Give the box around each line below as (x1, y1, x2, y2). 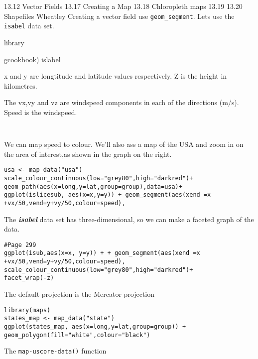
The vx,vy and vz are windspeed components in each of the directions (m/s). (4, 97, 239, 108)
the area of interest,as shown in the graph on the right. (4, 148, 172, 159)
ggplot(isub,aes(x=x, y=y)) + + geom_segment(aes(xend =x (4, 249, 200, 257)
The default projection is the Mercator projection (4, 289, 155, 299)
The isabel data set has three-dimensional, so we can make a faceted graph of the (4, 214, 254, 224)
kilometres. (4, 80, 37, 91)
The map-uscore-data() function (4, 346, 107, 356)
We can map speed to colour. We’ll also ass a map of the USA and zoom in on (4, 139, 244, 149)
